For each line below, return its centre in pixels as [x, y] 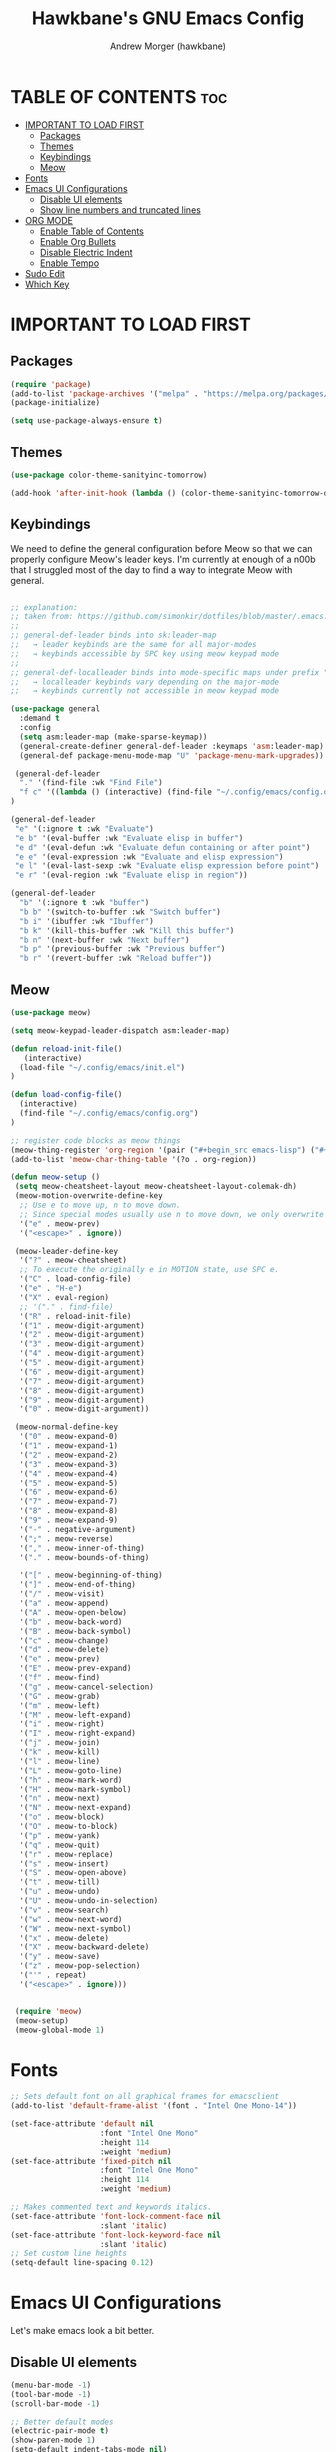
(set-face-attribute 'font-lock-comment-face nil [116, 2216]
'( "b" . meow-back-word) [71, 1622]
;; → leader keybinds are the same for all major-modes [133, 645]
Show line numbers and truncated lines [120, 209]
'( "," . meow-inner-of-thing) [82, 1548]
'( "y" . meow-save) [60, 1957]
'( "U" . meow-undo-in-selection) [89, 1901]
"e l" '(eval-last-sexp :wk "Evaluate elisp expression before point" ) [167, 866]
